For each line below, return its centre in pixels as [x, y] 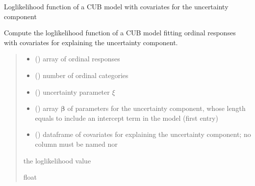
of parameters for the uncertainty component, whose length [156, 108]
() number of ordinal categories [82, 75]
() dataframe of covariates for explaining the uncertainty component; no [143, 134]
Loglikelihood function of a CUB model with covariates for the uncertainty [116, 6]
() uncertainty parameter [72, 92]
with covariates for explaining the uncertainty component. [91, 42]
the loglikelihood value [57, 160]
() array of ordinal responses [77, 59]
